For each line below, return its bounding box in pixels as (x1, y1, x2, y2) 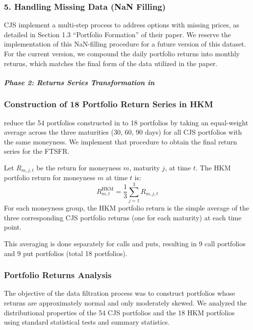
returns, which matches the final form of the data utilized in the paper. (4, 58, 218, 68)
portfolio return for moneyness (4, 172, 96, 183)
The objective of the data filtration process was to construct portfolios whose (4, 288, 235, 298)
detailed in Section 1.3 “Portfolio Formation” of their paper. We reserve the (4, 29, 231, 39)
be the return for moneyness (36, 162, 121, 172)
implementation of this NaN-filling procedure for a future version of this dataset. (4, 39, 246, 49)
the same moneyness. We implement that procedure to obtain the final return (4, 136, 237, 146)
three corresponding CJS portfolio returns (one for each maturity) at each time (4, 212, 242, 222)
